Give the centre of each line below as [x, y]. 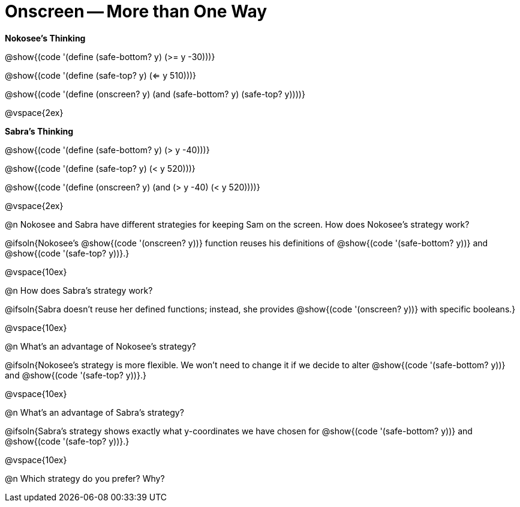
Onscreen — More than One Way [136, 11]
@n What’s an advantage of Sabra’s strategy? [94, 412]
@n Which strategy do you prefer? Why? [85, 478]
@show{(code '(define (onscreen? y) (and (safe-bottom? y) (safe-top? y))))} [155, 94]
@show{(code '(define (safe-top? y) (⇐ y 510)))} [101, 75]
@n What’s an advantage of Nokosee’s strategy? [100, 346]
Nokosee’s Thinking [45, 38]
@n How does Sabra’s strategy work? [79, 290]
